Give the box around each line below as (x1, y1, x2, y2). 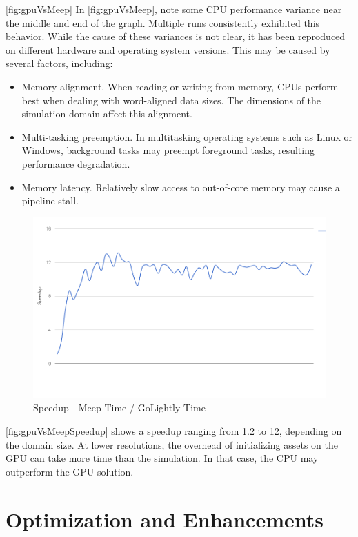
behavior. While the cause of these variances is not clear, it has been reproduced (6, 29, 346, 43)
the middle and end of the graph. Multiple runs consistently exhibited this (6, 15, 320, 30)
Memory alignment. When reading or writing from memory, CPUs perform (21, 79, 339, 93)
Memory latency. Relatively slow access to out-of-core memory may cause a (21, 179, 340, 194)
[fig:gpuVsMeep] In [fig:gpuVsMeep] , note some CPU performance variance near (6, 2, 342, 16)
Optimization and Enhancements (6, 505, 324, 533)
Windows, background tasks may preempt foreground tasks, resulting (21, 143, 315, 157)
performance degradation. (21, 156, 130, 170)
